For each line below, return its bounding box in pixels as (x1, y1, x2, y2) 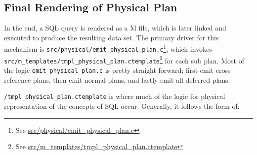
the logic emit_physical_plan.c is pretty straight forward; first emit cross (4, 65, 231, 75)
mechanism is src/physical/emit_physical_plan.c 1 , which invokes (4, 42, 212, 54)
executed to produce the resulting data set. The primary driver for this (4, 32, 219, 42)
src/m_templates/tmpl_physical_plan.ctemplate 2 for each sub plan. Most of (4, 54, 244, 65)
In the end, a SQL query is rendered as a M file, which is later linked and (4, 23, 226, 33)
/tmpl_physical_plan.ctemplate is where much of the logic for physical (4, 91, 225, 101)
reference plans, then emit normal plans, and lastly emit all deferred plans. (4, 74, 230, 85)
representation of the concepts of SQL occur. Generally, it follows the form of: (4, 100, 240, 111)
